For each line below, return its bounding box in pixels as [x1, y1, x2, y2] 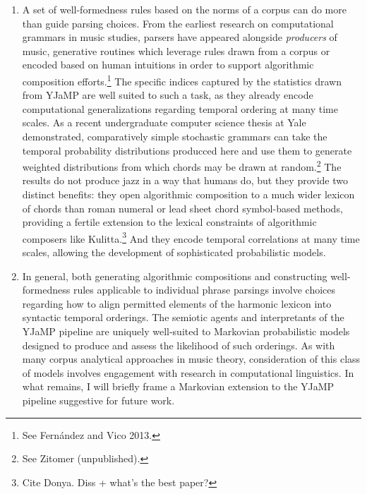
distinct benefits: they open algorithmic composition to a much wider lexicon [22, 187, 355, 202]
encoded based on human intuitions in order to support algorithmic [22, 57, 314, 72]
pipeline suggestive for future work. [22, 393, 175, 407]
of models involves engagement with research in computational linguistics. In [22, 365, 354, 380]
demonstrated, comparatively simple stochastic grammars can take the [22, 129, 327, 143]
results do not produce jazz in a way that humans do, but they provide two [22, 173, 348, 188]
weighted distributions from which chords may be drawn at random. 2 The [22, 157, 342, 174]
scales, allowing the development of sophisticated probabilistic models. [22, 245, 326, 260]
